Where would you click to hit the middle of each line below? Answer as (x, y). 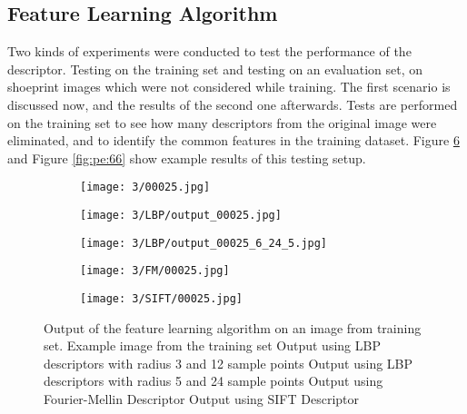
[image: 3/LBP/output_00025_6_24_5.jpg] (204, 243)
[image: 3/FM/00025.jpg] (155, 271)
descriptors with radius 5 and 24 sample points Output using (214, 381)
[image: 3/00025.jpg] (145, 187)
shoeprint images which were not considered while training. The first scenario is (229, 87)
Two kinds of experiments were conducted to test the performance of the (209, 51)
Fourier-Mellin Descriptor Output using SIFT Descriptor (202, 399)
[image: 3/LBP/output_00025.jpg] (181, 216)
